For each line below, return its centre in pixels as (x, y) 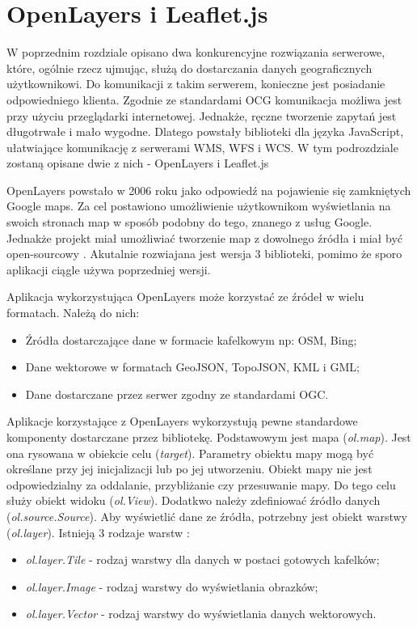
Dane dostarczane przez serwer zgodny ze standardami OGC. (177, 394)
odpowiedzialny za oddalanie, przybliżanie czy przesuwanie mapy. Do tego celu (201, 484)
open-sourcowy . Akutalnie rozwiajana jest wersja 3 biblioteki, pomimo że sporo (204, 254)
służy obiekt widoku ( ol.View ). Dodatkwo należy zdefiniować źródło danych (194, 500)
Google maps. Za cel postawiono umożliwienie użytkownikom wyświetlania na (199, 206)
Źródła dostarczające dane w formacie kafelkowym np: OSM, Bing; (191, 339)
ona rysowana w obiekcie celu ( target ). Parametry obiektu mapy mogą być (190, 453)
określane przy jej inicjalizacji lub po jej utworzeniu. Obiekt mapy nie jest (190, 469)
